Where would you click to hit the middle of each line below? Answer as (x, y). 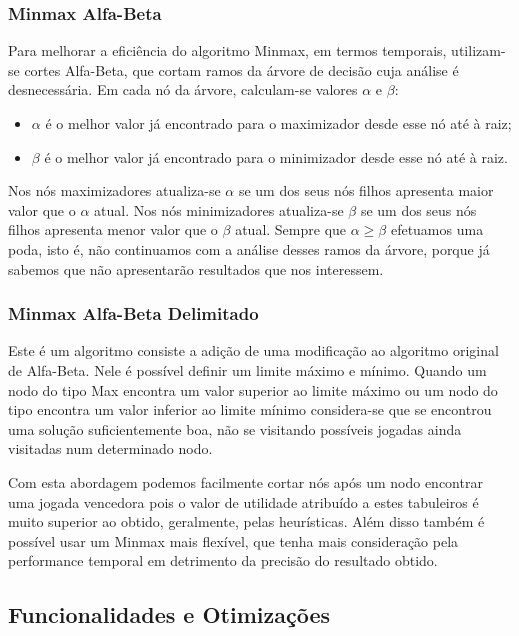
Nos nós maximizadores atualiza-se (114, 190)
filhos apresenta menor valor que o (113, 229)
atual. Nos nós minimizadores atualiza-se (219, 209)
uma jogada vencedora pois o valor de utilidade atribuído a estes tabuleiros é (243, 501)
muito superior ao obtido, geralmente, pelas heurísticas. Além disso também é (246, 521)
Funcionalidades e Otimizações (169, 614)
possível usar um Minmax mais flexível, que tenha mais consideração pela (233, 540)
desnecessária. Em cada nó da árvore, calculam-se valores (183, 89)
